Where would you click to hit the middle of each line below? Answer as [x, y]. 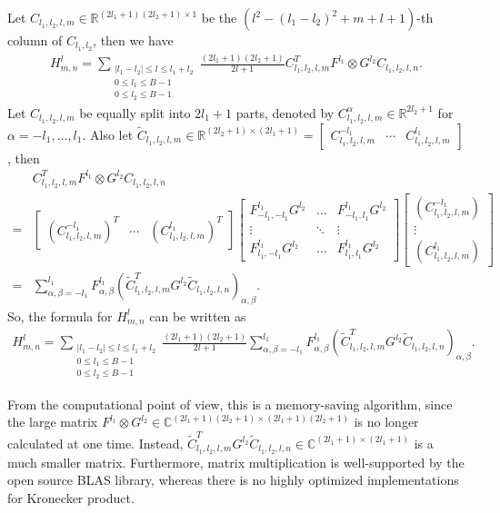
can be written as [198, 316]
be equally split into [135, 112]
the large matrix [53, 422]
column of [35, 40]
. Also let [108, 134]
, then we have [133, 40]
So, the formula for [60, 316]
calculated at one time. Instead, [95, 443]
